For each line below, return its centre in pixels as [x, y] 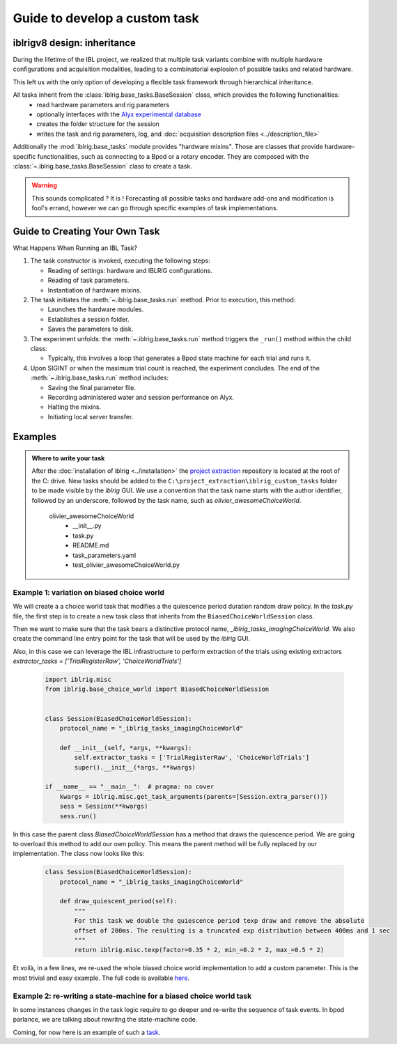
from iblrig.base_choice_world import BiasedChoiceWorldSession [157, 689]
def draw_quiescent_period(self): [118, 901]
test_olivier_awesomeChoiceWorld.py [126, 565]
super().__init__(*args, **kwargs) [135, 767]
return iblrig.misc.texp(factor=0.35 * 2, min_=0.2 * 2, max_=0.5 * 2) [199, 950]
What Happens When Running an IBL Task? [75, 248]
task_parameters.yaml [104, 555]
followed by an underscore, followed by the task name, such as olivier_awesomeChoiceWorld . [166, 500]
